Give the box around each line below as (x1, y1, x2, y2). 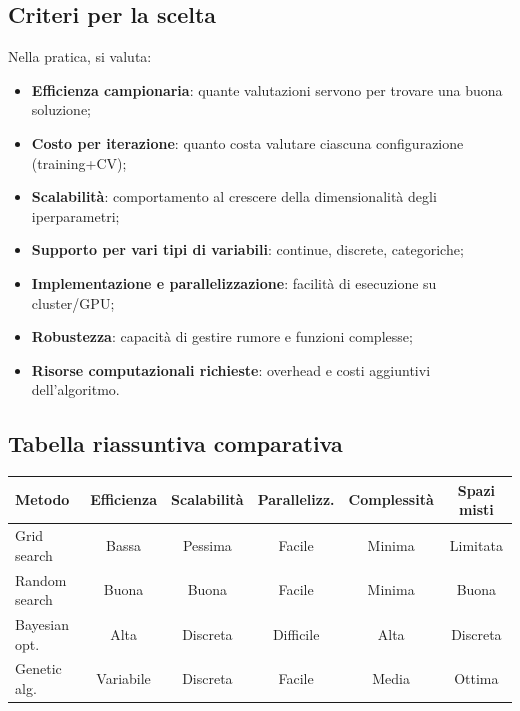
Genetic (15, 658, 62, 679)
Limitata (449, 534, 503, 555)
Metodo (15, 489, 70, 510)
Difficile (272, 623, 320, 644)
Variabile (96, 668, 151, 689)
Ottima (454, 668, 499, 689)
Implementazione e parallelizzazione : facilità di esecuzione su (31, 272, 437, 293)
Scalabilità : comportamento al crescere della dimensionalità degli (31, 186, 437, 207)
